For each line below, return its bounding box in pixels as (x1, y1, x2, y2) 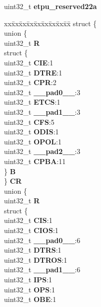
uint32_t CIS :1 (4, 215, 52, 225)
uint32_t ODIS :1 (4, 126, 59, 137)
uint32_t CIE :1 (4, 57, 53, 67)
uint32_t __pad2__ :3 (4, 146, 80, 157)
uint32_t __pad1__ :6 (4, 264, 80, 275)
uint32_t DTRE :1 (4, 67, 62, 78)
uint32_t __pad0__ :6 (4, 235, 80, 245)
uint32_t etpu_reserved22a (4, 1, 97, 11)
